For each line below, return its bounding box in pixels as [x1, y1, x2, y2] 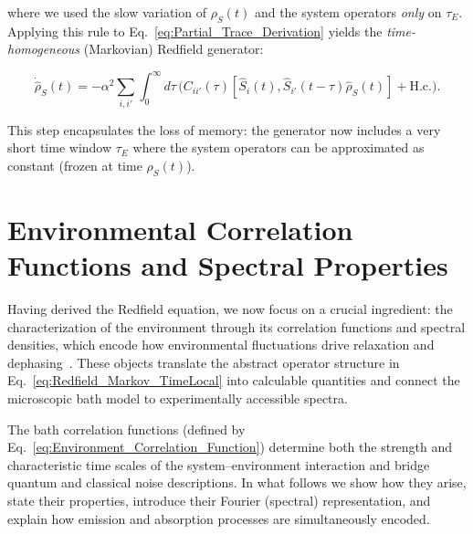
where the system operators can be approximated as [132, 138, 425, 157]
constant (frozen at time [7, 156, 142, 174]
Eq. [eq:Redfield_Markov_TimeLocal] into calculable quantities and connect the [7, 371, 460, 390]
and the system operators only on [254, 3, 442, 21]
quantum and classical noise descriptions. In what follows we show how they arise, [7, 473, 467, 492]
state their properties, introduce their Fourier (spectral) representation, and [7, 491, 431, 510]
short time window [7, 138, 112, 157]
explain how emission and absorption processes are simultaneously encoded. [7, 508, 430, 528]
